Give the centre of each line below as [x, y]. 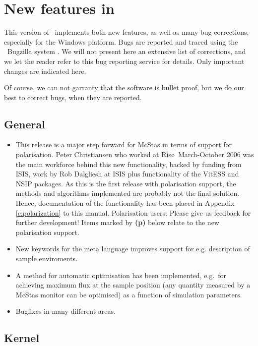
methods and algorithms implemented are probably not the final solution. [128, 193]
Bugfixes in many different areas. [65, 311]
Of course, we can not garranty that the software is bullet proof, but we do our [124, 87]
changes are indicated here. [45, 71]
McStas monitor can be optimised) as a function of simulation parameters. [129, 294]
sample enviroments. [47, 259]
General [25, 124]
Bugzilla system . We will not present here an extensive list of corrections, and [127, 51]
